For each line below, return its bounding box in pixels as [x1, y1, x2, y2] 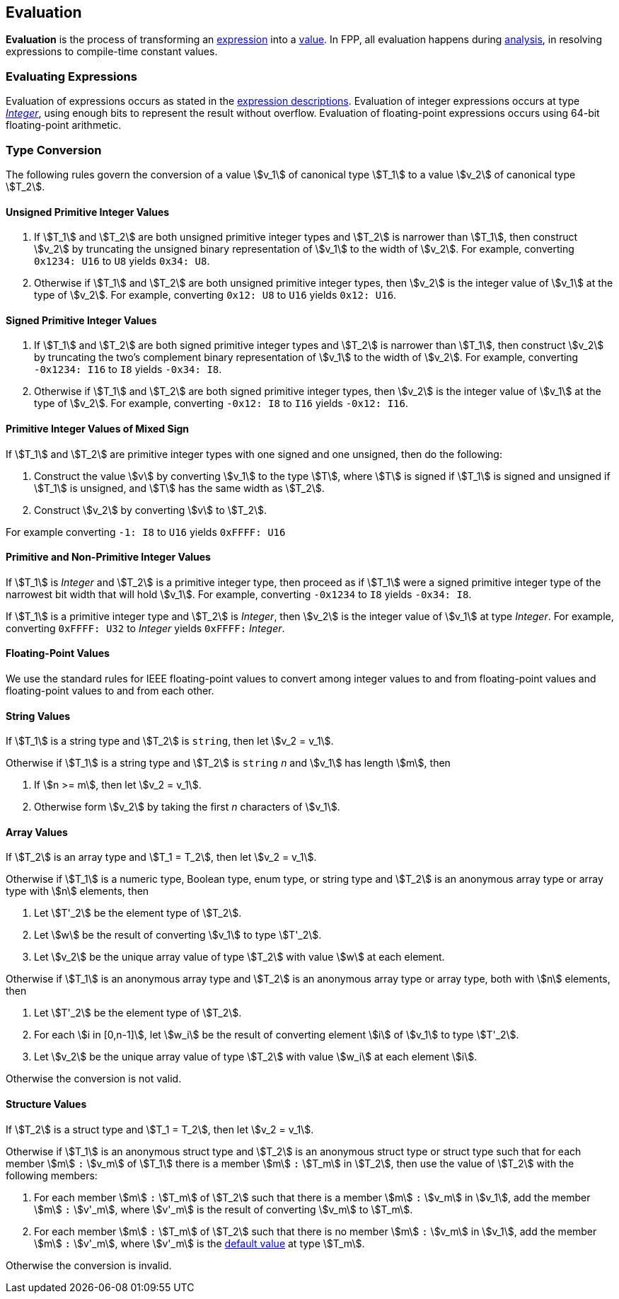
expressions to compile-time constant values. [6, 45, 218, 58]
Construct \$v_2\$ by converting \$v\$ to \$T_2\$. [34, 503, 267, 516]
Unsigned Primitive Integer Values [6, 205, 170, 218]
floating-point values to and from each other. [6, 685, 214, 697]
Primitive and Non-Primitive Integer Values [6, 551, 211, 563]
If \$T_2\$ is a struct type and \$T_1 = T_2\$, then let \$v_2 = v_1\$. [6, 1123, 314, 1135]
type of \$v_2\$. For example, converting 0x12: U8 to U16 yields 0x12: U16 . [34, 289, 397, 302]
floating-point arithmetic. [6, 119, 122, 132]
